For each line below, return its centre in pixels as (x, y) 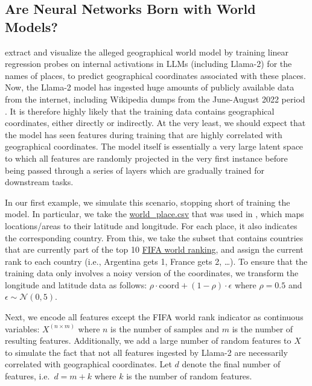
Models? (31, 26)
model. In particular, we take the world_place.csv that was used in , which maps (154, 214)
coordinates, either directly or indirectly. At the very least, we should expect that (155, 123)
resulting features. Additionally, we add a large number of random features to (148, 340)
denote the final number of (231, 364)
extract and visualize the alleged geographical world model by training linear (147, 52)
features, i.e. (27, 376)
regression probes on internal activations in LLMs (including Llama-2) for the (148, 64)
